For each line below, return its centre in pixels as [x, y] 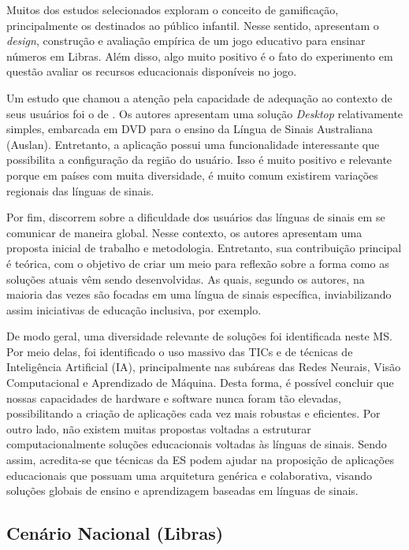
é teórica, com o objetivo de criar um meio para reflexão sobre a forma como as [198, 263]
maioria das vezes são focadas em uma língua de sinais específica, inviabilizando [199, 294]
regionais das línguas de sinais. [80, 190]
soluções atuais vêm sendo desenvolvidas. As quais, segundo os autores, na [186, 279]
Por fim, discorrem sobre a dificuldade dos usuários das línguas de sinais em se [196, 217]
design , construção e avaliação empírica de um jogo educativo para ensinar [186, 41]
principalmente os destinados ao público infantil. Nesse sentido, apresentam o [193, 25]
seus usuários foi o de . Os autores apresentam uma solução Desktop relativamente [205, 113]
